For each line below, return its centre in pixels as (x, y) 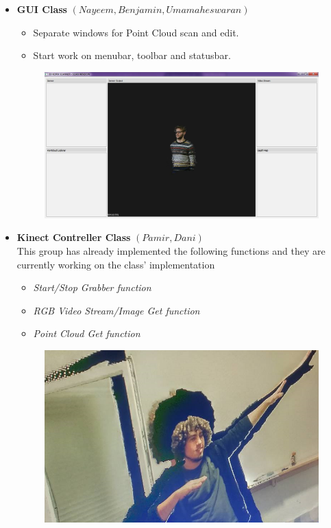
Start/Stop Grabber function (92, 287)
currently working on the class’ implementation (116, 264)
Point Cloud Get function (87, 333)
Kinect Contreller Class (74, 237)
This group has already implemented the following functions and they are (171, 250)
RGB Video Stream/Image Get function (117, 310)
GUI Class (42, 9)
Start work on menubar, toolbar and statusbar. (132, 55)
